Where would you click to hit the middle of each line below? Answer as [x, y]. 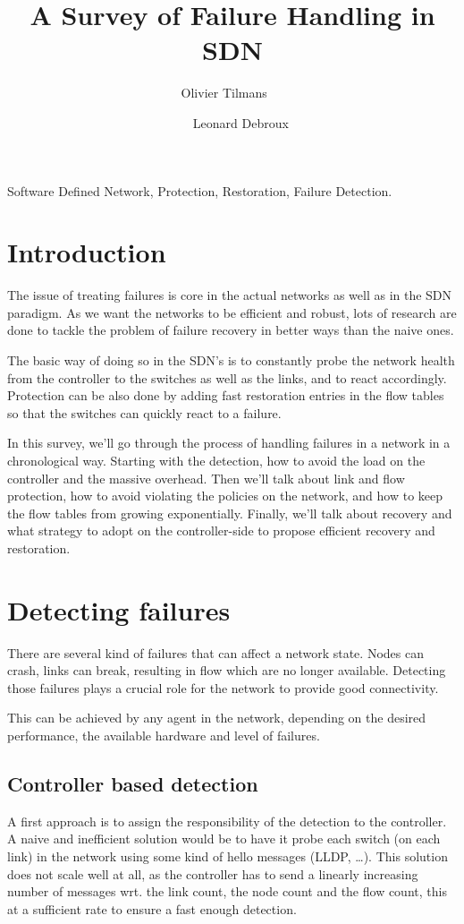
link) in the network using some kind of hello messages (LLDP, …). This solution [228, 856]
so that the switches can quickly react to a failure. [144, 412]
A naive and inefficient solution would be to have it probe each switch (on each [224, 838]
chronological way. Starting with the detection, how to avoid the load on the [216, 460]
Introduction [87, 252]
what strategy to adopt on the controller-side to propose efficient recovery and [221, 530]
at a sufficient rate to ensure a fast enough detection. [152, 908]
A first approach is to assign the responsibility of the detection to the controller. [227, 821]
